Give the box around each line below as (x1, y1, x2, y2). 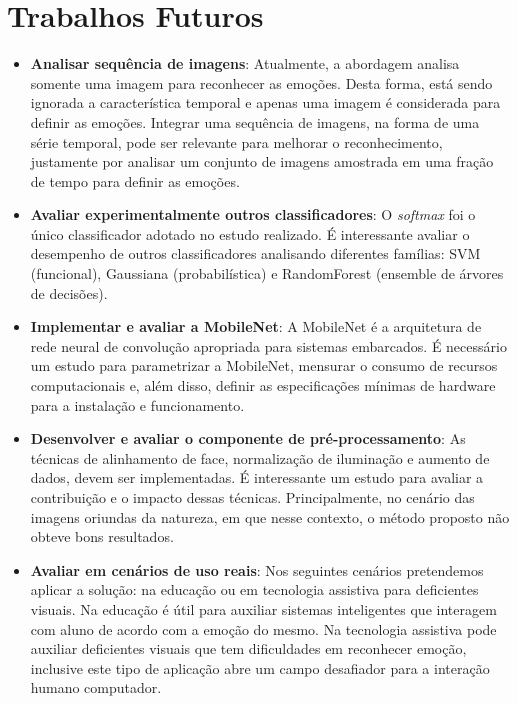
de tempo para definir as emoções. (30, 170, 240, 191)
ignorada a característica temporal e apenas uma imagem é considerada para (30, 92, 501, 113)
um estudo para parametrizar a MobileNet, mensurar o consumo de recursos (30, 355, 498, 376)
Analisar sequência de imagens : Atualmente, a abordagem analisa (30, 53, 460, 74)
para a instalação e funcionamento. (30, 394, 245, 415)
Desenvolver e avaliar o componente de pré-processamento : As (30, 428, 466, 449)
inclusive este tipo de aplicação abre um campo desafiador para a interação (30, 657, 490, 678)
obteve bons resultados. (30, 526, 174, 547)
